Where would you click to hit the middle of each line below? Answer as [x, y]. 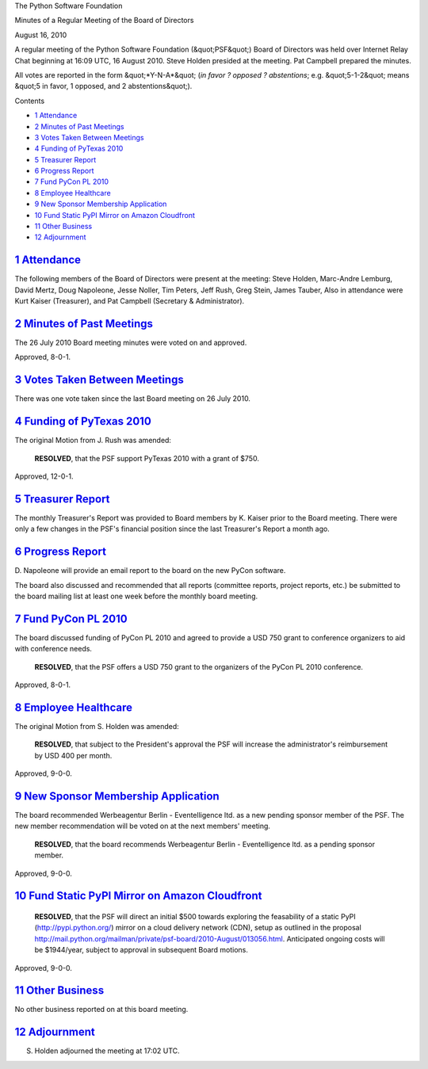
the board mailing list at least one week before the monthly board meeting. [136, 596]
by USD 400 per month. [73, 755]
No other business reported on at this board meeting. [101, 1010]
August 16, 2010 [41, 35]
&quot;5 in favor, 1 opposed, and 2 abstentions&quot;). [103, 86]
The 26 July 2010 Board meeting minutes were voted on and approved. [131, 343]
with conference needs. [53, 649]
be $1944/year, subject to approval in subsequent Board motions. [141, 950]
